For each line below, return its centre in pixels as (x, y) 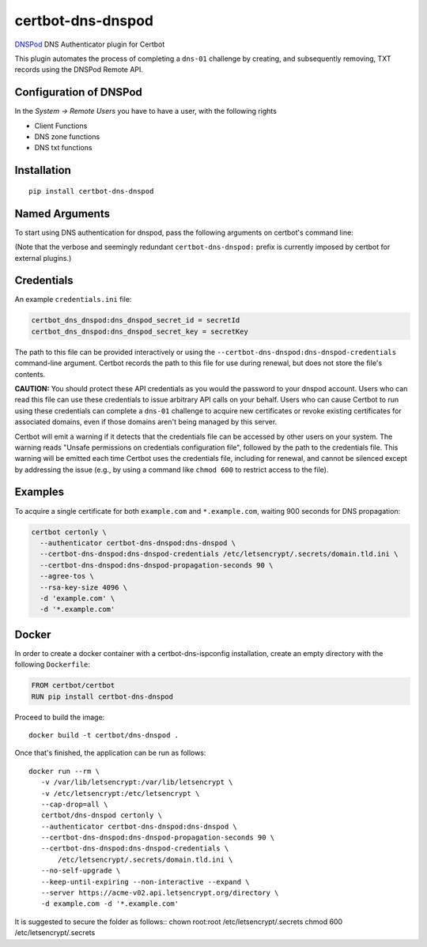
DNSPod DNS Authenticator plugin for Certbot (90, 44)
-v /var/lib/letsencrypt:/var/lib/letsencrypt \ (137, 782)
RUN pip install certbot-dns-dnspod (102, 696)
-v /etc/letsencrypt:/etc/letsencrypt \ (120, 793)
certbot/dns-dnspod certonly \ (101, 815)
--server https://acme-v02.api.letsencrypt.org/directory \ (160, 893)
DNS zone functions (67, 137)
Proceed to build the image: (60, 717)
